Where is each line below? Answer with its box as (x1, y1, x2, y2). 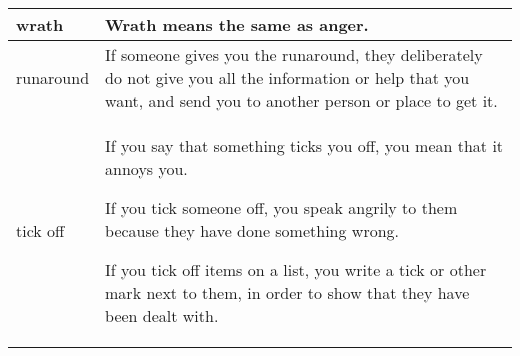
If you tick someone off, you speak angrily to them (105, 196, 458, 219)
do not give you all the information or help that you (105, 66, 470, 89)
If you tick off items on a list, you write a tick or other (105, 258, 487, 281)
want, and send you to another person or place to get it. (105, 89, 498, 112)
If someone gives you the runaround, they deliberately (105, 43, 483, 66)
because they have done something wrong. (105, 219, 400, 242)
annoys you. (105, 157, 188, 180)
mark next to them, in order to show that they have (105, 281, 470, 304)
